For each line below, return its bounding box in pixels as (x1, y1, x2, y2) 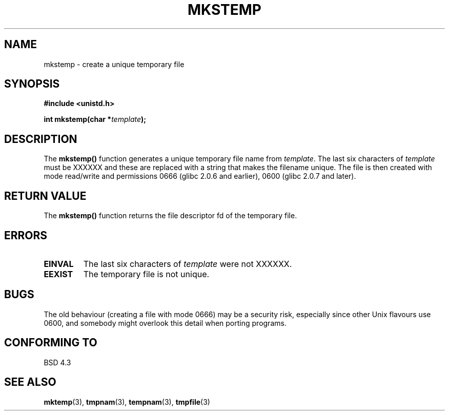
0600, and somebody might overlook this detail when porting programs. (44, 318, 287, 327)
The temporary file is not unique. (83, 268, 210, 279)
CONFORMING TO (4, 336, 97, 349)
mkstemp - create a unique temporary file (44, 59, 185, 69)
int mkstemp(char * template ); (44, 115, 147, 124)
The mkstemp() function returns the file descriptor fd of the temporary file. (44, 211, 297, 220)
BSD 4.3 (44, 358, 71, 367)
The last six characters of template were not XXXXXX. (83, 258, 292, 269)
